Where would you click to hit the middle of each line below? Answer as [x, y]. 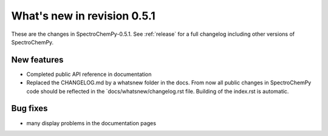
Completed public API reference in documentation [89, 74]
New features [37, 60]
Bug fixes [29, 108]
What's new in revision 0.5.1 [84, 16]
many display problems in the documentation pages [91, 123]
